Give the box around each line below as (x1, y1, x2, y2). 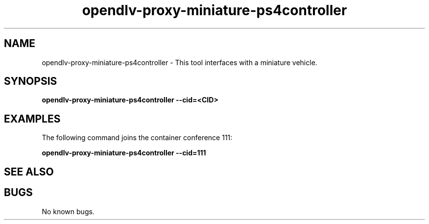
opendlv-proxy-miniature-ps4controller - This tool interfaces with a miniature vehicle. (42, 58, 317, 67)
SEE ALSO (4, 165, 54, 178)
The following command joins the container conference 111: (42, 133, 233, 142)
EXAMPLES (4, 112, 61, 125)
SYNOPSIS (4, 75, 57, 88)
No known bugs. (42, 207, 95, 216)
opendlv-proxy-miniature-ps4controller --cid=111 (42, 149, 206, 157)
